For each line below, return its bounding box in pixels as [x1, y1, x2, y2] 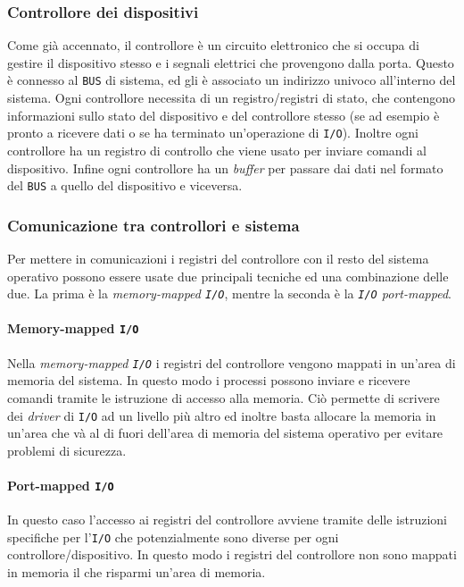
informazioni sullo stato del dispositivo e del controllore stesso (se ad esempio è [7, 105, 440, 124]
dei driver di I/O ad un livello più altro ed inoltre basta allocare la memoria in [7, 406, 436, 424]
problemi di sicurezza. [7, 440, 127, 459]
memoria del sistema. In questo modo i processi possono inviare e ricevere [7, 371, 410, 390]
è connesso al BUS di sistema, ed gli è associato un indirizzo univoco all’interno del [7, 71, 456, 89]
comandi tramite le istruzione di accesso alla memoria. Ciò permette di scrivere [7, 388, 440, 407]
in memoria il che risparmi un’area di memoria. [7, 563, 266, 582]
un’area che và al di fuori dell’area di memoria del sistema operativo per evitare [7, 423, 443, 442]
